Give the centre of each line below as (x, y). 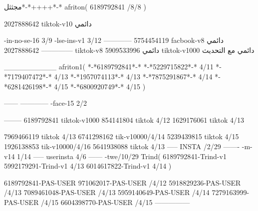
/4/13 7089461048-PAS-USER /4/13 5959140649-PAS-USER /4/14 (107, 192)
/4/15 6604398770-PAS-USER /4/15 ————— (116, 202)
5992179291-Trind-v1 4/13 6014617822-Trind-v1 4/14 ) (88, 166)
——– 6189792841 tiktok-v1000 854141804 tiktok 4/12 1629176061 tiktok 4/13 (124, 119)
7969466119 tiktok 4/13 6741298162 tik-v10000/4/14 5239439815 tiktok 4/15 (122, 136)
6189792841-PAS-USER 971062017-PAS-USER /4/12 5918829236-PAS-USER (123, 182)
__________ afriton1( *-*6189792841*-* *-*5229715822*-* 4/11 (109, 67)
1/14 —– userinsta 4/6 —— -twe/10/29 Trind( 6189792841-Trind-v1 (122, 156)
